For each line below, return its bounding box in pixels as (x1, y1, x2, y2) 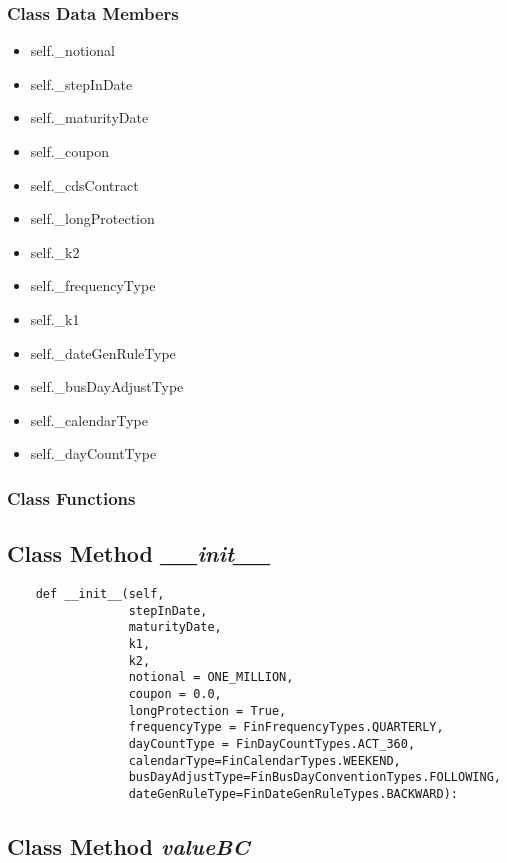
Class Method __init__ (7, 538, 271, 569)
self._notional (30, 40, 115, 61)
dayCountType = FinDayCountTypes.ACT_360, (128, 736, 416, 751)
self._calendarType (30, 409, 148, 430)
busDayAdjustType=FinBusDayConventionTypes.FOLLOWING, (128, 770, 501, 785)
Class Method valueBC (7, 830, 250, 861)
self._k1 (30, 308, 80, 329)
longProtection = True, (128, 703, 287, 718)
